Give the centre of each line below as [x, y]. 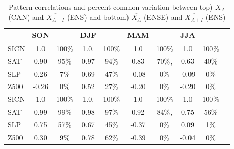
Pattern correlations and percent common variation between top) [111, 7]
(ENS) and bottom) [98, 17]
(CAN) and [26, 17]
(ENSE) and [163, 17]
